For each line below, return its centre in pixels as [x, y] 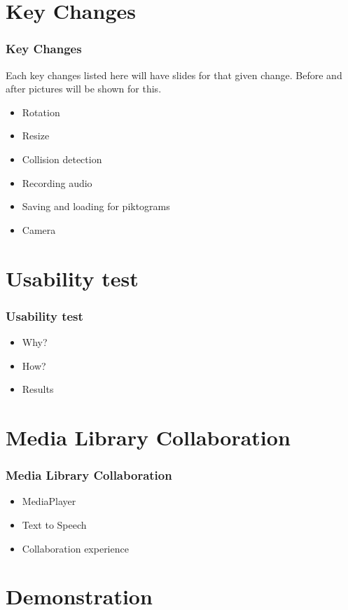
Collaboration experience [75, 548]
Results [38, 389]
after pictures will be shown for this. [84, 89]
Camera [39, 229]
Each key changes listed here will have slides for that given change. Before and [174, 75]
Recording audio [57, 182]
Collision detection [62, 159]
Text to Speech [54, 524]
